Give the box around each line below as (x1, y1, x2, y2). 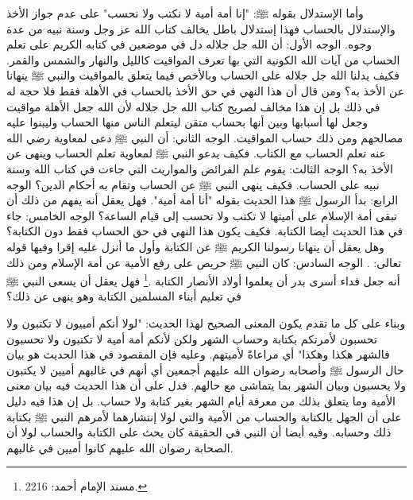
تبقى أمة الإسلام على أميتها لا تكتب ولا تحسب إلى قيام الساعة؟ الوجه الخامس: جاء (6, 207, 397, 223)
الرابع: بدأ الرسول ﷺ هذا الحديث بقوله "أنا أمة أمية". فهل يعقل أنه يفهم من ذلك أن (6, 192, 399, 208)
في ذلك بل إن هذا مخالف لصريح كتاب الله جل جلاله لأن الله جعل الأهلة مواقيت (6, 98, 380, 114)
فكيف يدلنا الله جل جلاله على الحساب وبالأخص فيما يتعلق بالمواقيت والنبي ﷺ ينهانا (6, 67, 399, 83)
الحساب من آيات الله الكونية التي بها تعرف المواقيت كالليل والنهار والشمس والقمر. (6, 51, 400, 68)
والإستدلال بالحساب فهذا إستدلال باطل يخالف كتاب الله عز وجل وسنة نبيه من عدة (6, 20, 396, 37)
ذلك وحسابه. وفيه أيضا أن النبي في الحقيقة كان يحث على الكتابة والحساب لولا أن (6, 424, 392, 440)
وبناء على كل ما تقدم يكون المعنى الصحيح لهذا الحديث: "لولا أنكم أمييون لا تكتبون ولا (6, 314, 406, 331)
